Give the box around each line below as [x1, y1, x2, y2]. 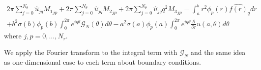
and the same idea [191, 47, 246, 57]
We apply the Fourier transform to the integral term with [4, 47, 177, 57]
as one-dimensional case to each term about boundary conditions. [4, 56, 201, 67]
